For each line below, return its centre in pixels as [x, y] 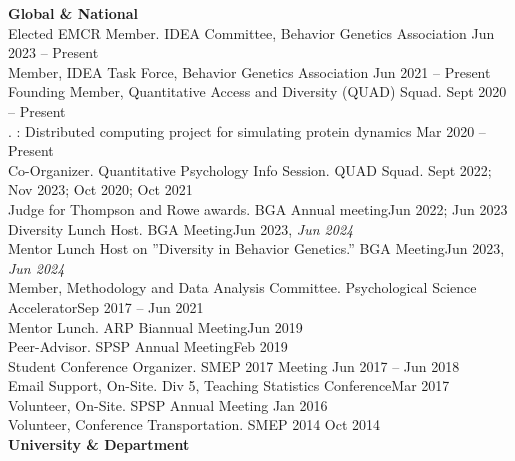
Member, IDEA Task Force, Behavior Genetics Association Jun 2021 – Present [249, 71]
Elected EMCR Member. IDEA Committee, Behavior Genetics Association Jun [251, 32]
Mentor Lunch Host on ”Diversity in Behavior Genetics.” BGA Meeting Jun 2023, [256, 248]
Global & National [73, 13]
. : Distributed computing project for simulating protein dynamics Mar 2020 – [247, 130]
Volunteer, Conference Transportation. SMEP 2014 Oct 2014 [194, 424]
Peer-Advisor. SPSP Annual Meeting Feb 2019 [148, 346]
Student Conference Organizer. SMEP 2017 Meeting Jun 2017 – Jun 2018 [234, 365]
